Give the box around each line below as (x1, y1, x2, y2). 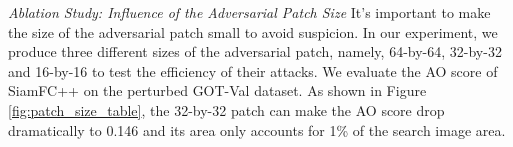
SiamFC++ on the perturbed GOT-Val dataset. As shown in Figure (8, 80, 427, 101)
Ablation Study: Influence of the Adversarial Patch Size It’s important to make (8, 2, 491, 22)
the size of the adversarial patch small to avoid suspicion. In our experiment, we (8, 21, 498, 42)
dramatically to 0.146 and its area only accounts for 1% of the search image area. (8, 119, 506, 140)
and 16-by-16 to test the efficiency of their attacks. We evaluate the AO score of (8, 60, 498, 81)
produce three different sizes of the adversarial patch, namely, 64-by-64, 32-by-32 (8, 41, 502, 62)
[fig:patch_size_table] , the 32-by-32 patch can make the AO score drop (8, 99, 445, 120)
